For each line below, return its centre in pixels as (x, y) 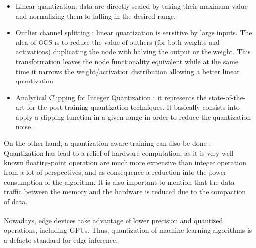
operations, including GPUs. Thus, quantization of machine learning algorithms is (128, 230)
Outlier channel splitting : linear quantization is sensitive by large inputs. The (134, 32)
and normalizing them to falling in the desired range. (96, 16)
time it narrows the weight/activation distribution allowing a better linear (128, 71)
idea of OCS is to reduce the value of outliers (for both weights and (118, 42)
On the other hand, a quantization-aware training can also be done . (107, 143)
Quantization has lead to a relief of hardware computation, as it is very (112, 152)
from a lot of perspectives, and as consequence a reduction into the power (115, 172)
